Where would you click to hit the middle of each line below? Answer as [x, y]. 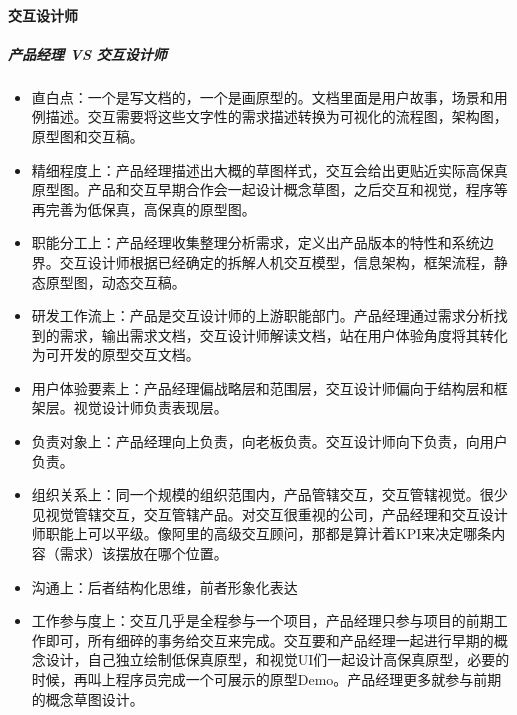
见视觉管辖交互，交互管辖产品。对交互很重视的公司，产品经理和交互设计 [269, 513]
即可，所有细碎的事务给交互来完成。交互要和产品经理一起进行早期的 [269, 639]
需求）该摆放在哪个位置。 [143, 553]
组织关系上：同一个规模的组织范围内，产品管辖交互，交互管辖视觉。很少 [269, 494]
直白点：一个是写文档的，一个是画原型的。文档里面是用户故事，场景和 [262, 96]
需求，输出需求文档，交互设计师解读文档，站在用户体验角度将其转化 [283, 334]
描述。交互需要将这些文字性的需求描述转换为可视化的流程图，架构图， [276, 116]
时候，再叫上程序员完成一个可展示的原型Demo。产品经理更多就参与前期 [266, 679]
